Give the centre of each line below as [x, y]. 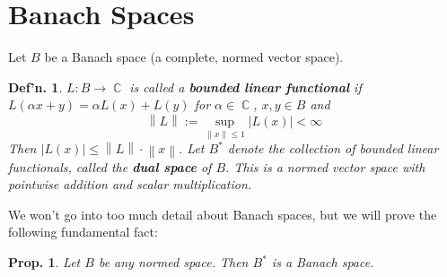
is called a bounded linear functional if [245, 87]
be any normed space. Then [173, 262]
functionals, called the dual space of [110, 166]
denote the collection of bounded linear [333, 148]
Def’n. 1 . [35, 87]
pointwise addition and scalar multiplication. [130, 184]
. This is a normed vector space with [325, 166]
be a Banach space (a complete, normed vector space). [194, 57]
